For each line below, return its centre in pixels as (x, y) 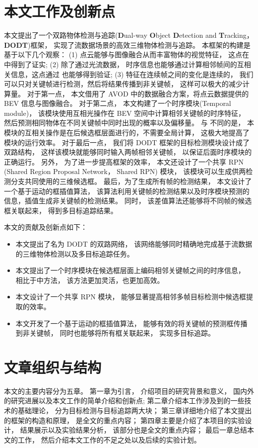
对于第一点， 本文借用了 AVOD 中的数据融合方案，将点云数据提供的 (138, 93)
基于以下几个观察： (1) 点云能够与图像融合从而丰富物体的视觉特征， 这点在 (127, 54)
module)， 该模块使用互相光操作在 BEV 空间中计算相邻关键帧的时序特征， (125, 113)
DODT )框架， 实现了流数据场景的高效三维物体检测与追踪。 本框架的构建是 (127, 45)
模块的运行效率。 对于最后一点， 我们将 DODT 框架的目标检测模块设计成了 (127, 142)
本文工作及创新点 (60, 11)
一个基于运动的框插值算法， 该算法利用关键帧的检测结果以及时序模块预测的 (127, 191)
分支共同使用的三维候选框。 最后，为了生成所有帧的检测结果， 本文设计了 (131, 181)
